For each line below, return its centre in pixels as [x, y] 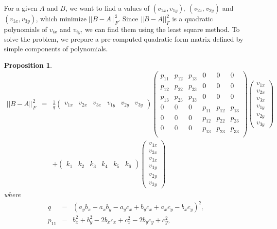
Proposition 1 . [28, 65]
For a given [21, 8]
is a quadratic [192, 18]
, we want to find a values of [107, 8]
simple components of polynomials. [56, 49]
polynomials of [26, 29]
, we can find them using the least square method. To [160, 29]
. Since [128, 18]
